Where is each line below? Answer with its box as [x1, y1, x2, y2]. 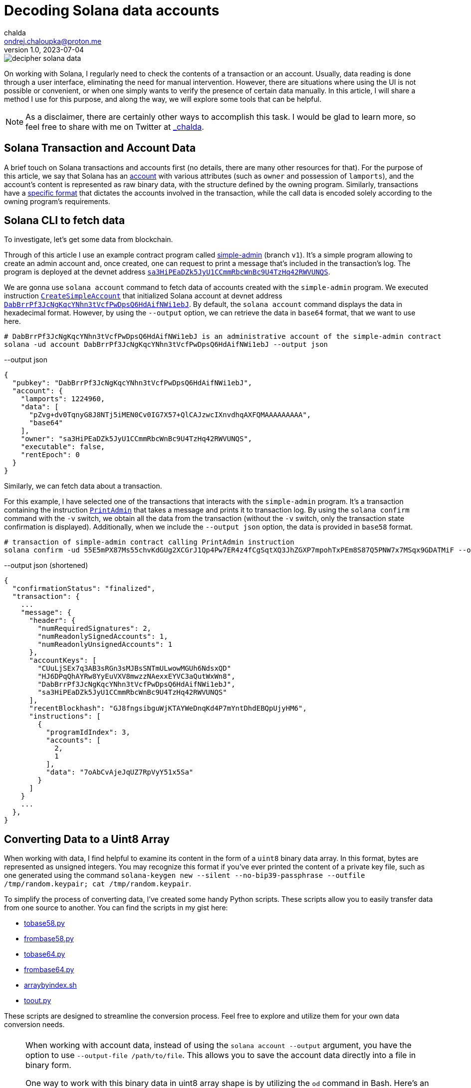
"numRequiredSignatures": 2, [37, 624, 152, 633]
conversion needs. [4, 1020, 65, 1029]
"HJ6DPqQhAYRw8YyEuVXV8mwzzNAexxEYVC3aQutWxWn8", [37, 672, 235, 681]
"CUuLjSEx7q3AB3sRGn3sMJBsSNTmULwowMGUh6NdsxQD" [37, 664, 232, 673]
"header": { [29, 616, 76, 625]
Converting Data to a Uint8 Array [4, 832, 170, 845]
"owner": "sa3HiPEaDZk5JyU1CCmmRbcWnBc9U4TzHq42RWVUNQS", [20, 435, 252, 443]
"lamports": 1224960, [20, 395, 105, 403]
